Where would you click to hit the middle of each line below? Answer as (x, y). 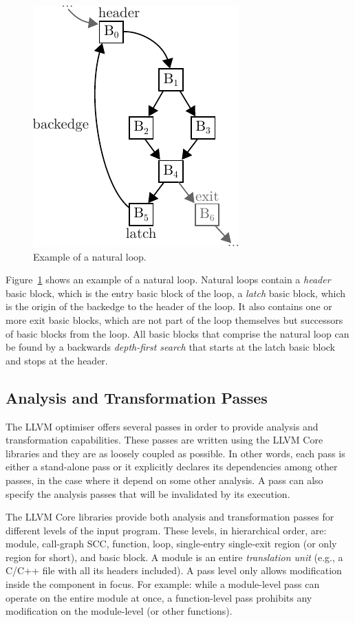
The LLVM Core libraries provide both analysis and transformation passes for (170, 517)
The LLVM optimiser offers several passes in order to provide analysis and (162, 426)
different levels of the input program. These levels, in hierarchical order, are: (166, 530)
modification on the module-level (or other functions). (119, 611)
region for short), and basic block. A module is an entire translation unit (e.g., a (174, 557)
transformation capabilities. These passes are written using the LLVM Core (164, 440)
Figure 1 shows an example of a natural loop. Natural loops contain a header (168, 280)
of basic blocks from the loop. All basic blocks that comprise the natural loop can (177, 333)
